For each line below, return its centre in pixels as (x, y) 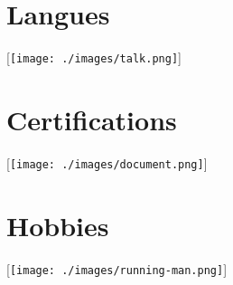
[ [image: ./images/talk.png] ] (94, 57)
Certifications (92, 119)
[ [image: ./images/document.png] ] (107, 162)
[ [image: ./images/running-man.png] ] (117, 268)
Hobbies (58, 225)
